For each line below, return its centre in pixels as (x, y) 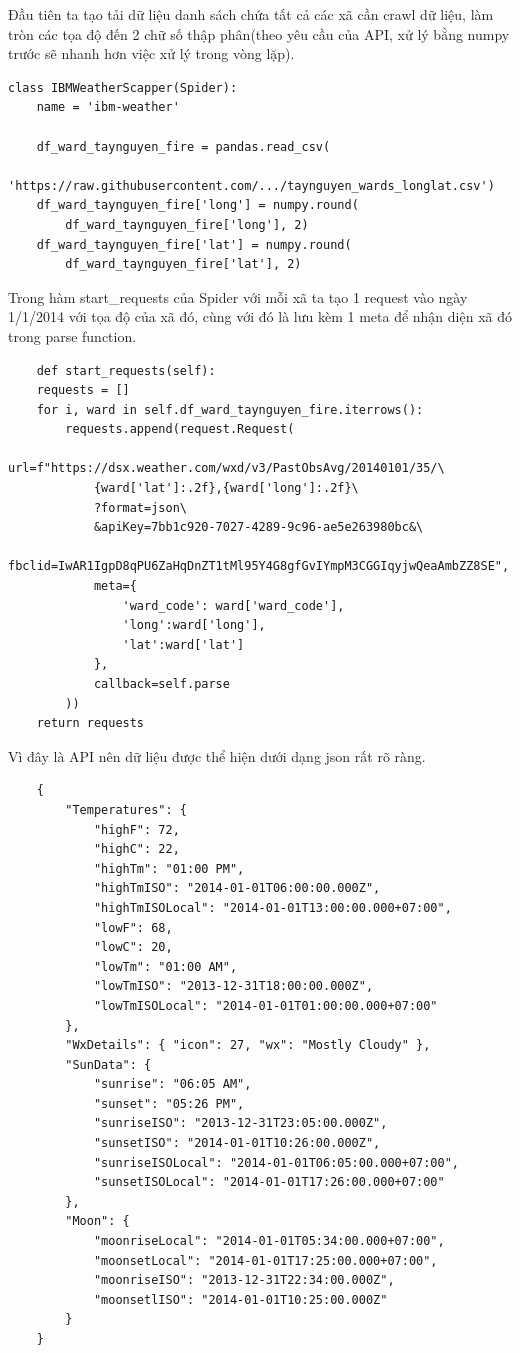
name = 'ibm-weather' (108, 107)
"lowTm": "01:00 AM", (165, 966)
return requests (90, 723)
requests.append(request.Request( (180, 429)
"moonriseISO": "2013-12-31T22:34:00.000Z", (244, 1280)
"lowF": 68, (133, 927)
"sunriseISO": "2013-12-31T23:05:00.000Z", (240, 1123)
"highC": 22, (136, 849)
